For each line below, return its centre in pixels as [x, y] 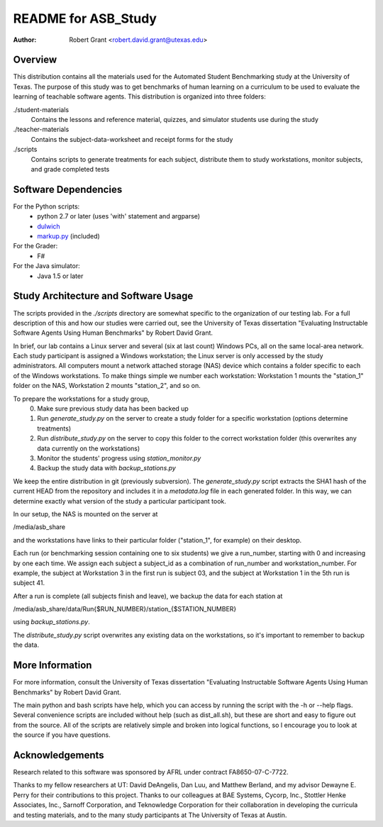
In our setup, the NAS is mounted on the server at [85, 514]
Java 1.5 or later [60, 276]
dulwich [49, 226]
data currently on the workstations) [89, 448]
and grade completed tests [70, 169]
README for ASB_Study [85, 18]
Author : [25, 40]
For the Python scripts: [46, 206]
